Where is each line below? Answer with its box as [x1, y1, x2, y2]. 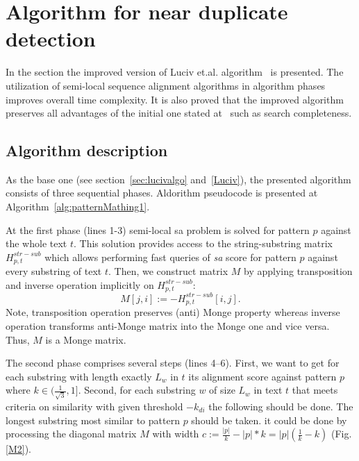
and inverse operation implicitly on [6, 277, 154, 292]
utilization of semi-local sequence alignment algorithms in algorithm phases [6, 78, 326, 92]
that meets [292, 383, 338, 397]
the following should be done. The [208, 399, 353, 413]
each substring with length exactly [6, 369, 152, 383]
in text [253, 383, 283, 397]
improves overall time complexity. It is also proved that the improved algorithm [6, 92, 344, 106]
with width [152, 426, 199, 441]
